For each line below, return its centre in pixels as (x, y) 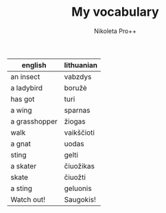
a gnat (21, 144)
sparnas (77, 110)
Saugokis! (80, 199)
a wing (21, 110)
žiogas (75, 121)
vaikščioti (79, 133)
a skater (23, 166)
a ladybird (27, 88)
